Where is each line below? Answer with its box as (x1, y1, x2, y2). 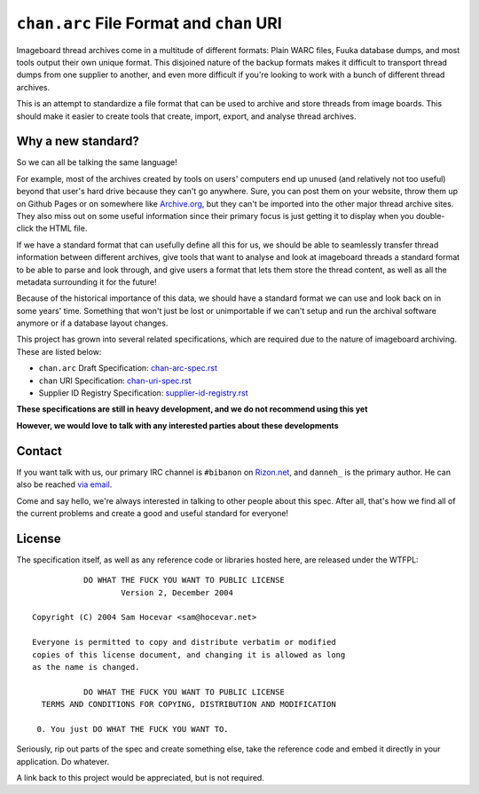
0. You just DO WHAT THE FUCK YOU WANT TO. (36, 724, 230, 734)
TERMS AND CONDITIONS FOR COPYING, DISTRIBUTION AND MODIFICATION (41, 699, 336, 710)
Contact (16, 444, 62, 459)
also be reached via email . (16, 479, 113, 490)
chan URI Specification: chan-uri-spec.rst (38, 375, 192, 386)
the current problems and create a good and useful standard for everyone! (16, 507, 288, 518)
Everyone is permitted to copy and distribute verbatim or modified (32, 637, 336, 648)
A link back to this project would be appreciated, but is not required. (16, 773, 265, 783)
